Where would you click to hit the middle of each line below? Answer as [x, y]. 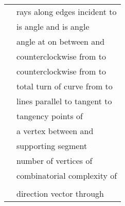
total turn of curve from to [65, 86]
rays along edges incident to [67, 12]
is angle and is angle [53, 26]
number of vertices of [55, 161]
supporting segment [52, 146]
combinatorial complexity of [67, 175]
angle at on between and [61, 41]
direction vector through [60, 193]
